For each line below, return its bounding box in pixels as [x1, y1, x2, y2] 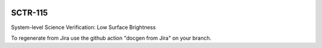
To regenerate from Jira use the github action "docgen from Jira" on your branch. [11, 34, 212, 41]
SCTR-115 [11, 8, 48, 18]
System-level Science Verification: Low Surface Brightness [11, 24, 156, 31]
